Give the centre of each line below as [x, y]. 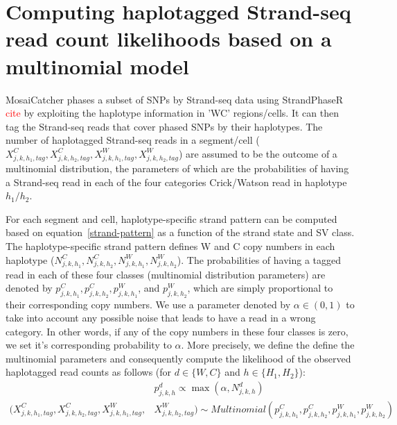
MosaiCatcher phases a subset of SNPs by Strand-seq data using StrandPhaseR [175, 99]
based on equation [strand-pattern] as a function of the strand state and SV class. [180, 232]
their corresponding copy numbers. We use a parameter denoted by [148, 304]
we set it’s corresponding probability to [89, 345]
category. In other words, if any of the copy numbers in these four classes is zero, [177, 331]
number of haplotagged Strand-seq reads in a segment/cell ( [133, 140]
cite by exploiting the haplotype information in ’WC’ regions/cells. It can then [172, 113]
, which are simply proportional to [260, 288]
